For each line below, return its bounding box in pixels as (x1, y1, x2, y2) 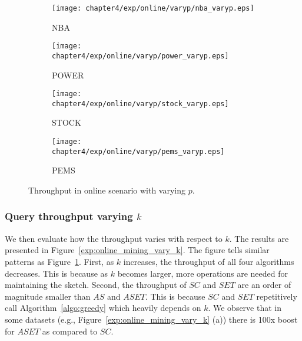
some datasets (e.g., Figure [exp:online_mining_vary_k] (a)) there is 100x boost (5, 313, 298, 325)
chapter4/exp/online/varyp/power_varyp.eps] (52, 51, 229, 60)
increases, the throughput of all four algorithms (123, 255, 294, 267)
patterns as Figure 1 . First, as (5, 255, 114, 267)
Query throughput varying (5, 209, 133, 224)
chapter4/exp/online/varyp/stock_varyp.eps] (52, 99, 229, 108)
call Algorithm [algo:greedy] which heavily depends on (5, 301, 201, 314)
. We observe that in (208, 301, 281, 314)
